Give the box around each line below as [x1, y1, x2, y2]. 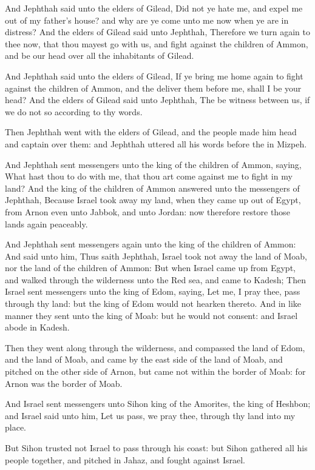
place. [5, 421, 26, 434]
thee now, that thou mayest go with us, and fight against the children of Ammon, [5, 37, 308, 50]
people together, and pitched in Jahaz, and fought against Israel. [5, 453, 245, 466]
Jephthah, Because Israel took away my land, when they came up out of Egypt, [5, 193, 301, 206]
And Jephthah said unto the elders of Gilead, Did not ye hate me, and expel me [5, 2, 303, 14]
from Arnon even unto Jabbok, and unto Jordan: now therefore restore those [5, 205, 290, 218]
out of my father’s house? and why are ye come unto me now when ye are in [5, 13, 289, 26]
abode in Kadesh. [5, 321, 70, 334]
